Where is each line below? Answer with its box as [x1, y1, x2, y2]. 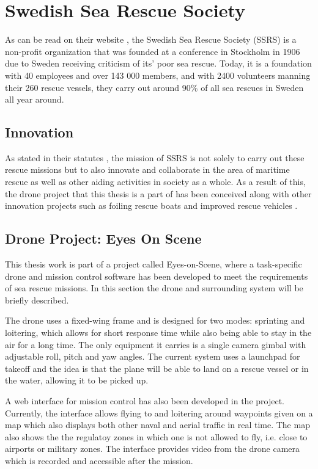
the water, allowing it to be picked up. [5, 374, 149, 387]
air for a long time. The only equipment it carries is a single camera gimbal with [5, 338, 306, 351]
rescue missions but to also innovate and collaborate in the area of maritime [5, 163, 290, 176]
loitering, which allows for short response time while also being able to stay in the [5, 326, 312, 339]
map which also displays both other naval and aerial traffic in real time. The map [5, 418, 310, 431]
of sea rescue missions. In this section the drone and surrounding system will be [5, 282, 303, 294]
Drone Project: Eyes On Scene [5, 229, 202, 248]
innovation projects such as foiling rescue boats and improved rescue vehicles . [5, 199, 298, 212]
